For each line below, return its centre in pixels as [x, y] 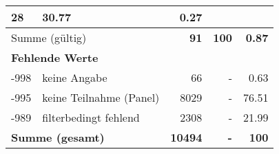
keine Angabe [75, 77]
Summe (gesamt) [58, 137]
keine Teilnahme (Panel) [101, 97]
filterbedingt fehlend [91, 117]
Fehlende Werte [55, 57]
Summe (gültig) [49, 37]
